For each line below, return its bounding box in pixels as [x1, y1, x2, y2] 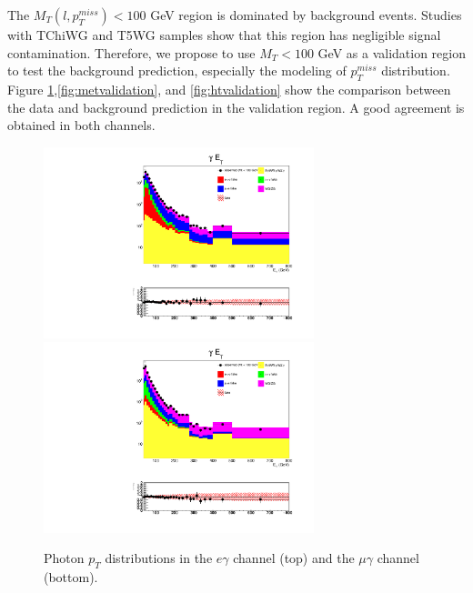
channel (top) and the [233, 548, 355, 568]
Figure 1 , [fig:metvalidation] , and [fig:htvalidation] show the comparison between [7, 79, 451, 98]
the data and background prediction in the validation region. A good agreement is [7, 97, 465, 116]
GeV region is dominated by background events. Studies [150, 5, 462, 24]
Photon [44, 548, 85, 568]
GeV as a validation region [317, 43, 466, 62]
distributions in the [105, 548, 213, 568]
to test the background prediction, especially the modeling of [7, 61, 347, 80]
